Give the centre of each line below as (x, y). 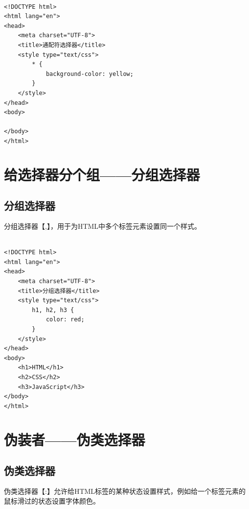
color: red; (65, 320)
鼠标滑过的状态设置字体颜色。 (52, 500)
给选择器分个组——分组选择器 (102, 174)
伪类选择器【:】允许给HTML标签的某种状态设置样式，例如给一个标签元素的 (125, 491)
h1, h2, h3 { (53, 310)
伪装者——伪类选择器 (75, 439)
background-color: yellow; (90, 74)
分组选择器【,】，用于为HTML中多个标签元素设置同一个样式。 (103, 226)
